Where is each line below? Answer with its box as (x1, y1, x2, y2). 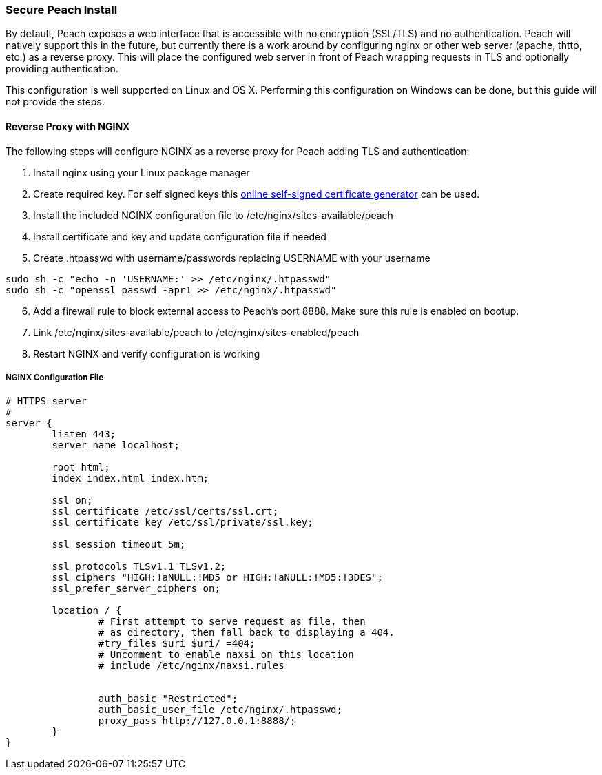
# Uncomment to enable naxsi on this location (98, 649, 354, 661)
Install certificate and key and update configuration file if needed (33, 230, 326, 242)
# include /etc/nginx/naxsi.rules (98, 660, 284, 672)
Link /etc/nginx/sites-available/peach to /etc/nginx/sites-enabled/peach (33, 326, 360, 338)
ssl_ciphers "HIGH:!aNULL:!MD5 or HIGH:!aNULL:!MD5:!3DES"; (52, 572, 383, 583)
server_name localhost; (52, 440, 180, 451)
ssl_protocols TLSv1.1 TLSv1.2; (52, 561, 227, 572)
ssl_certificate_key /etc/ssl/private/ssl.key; (52, 517, 313, 528)
